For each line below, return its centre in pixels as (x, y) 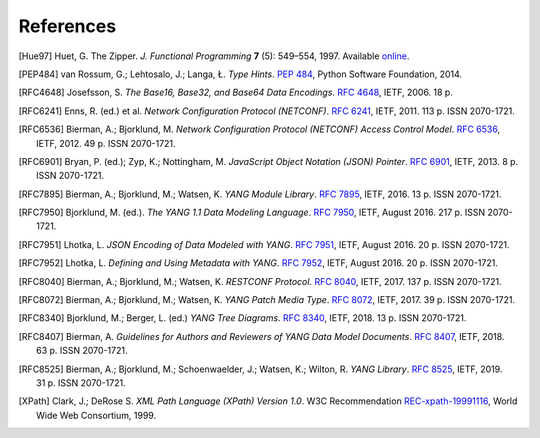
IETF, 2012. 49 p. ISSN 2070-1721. (106, 143)
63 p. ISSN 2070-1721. (82, 351)
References (67, 26)
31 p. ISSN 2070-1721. (81, 382)
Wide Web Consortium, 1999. (96, 415)
